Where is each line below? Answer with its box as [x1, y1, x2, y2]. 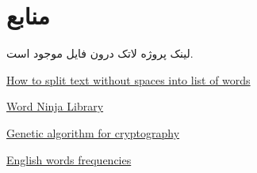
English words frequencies [6, 151, 132, 167]
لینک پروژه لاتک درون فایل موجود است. [6, 45, 194, 62]
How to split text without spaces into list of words [6, 71, 251, 88]
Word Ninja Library [6, 98, 104, 115]
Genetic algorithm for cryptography [6, 124, 180, 141]
